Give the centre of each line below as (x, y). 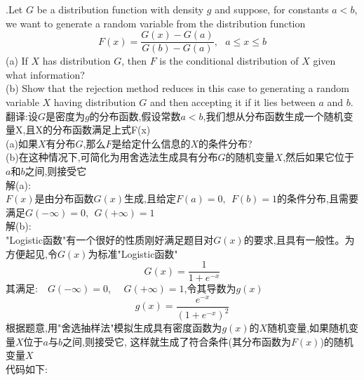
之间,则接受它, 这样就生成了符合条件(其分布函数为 (177, 341)
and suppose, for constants (272, 9)
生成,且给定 (150, 198)
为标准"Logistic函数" (133, 253)
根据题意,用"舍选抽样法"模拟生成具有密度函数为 (114, 328)
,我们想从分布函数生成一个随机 (273, 116)
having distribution (95, 102)
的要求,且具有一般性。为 (299, 239)
